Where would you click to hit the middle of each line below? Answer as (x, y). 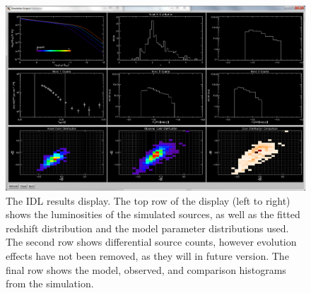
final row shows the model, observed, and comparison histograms (146, 269)
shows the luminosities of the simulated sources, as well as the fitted (153, 214)
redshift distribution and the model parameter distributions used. (147, 228)
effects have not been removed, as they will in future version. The (147, 255)
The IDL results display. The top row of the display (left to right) (148, 200)
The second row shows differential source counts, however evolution (151, 242)
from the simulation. (50, 283)
